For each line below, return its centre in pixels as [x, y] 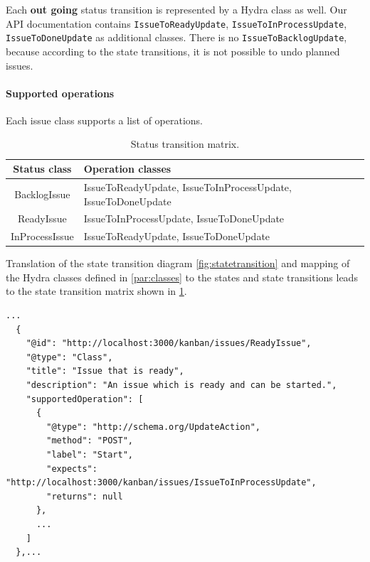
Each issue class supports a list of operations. [104, 120]
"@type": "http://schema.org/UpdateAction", [153, 427]
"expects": [72, 469]
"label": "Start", [90, 455]
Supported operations [60, 93]
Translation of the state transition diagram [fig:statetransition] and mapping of [178, 263]
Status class [42, 169]
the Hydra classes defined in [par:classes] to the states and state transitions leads [182, 277]
